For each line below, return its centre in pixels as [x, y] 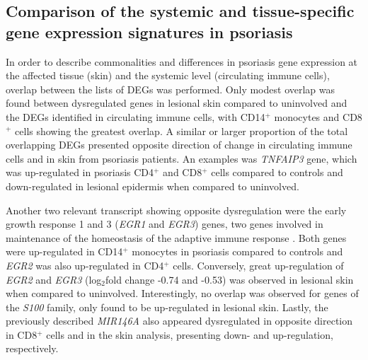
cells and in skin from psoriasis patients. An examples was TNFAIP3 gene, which [182, 158]
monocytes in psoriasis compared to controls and [237, 251]
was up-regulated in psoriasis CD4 [80, 172]
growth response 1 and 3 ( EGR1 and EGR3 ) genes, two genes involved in [165, 224]
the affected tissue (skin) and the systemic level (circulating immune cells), [168, 75]
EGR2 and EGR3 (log [54, 279]
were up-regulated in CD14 [64, 251]
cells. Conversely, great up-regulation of [258, 265]
